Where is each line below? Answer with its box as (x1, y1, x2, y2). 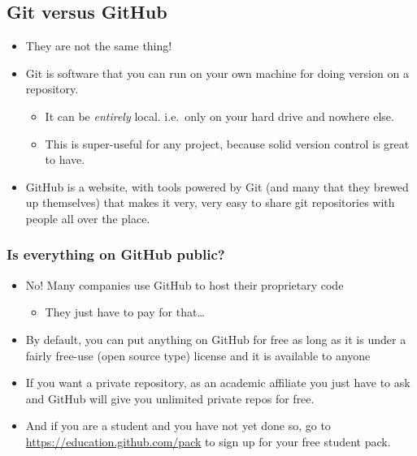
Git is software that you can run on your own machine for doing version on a (25, 64, 409, 81)
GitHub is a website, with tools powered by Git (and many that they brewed (25, 178, 409, 195)
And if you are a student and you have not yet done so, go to (25, 417, 331, 434)
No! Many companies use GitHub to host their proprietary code (25, 276, 344, 293)
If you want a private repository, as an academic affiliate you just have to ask (25, 374, 410, 391)
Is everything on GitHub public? (7, 244, 225, 265)
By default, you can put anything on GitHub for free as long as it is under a (25, 330, 406, 347)
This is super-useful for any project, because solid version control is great (45, 135, 410, 152)
